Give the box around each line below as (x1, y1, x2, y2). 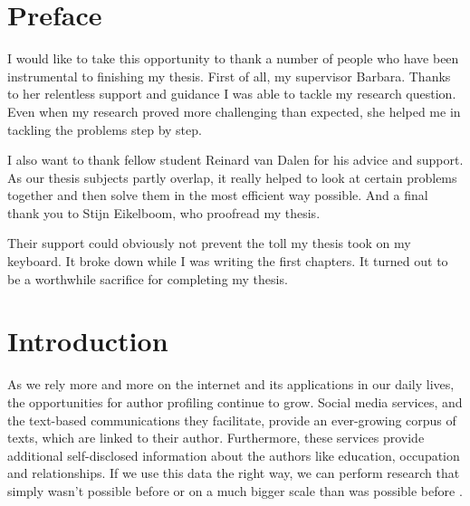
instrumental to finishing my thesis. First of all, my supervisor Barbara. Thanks (7, 66, 451, 85)
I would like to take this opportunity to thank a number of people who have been (7, 49, 459, 68)
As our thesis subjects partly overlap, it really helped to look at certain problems (7, 167, 457, 186)
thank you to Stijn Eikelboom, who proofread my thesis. (7, 203, 321, 222)
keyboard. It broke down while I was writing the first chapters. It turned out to (7, 252, 448, 271)
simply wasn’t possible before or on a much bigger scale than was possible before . (7, 481, 463, 500)
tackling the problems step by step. (7, 119, 202, 138)
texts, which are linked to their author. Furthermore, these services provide (7, 428, 425, 447)
